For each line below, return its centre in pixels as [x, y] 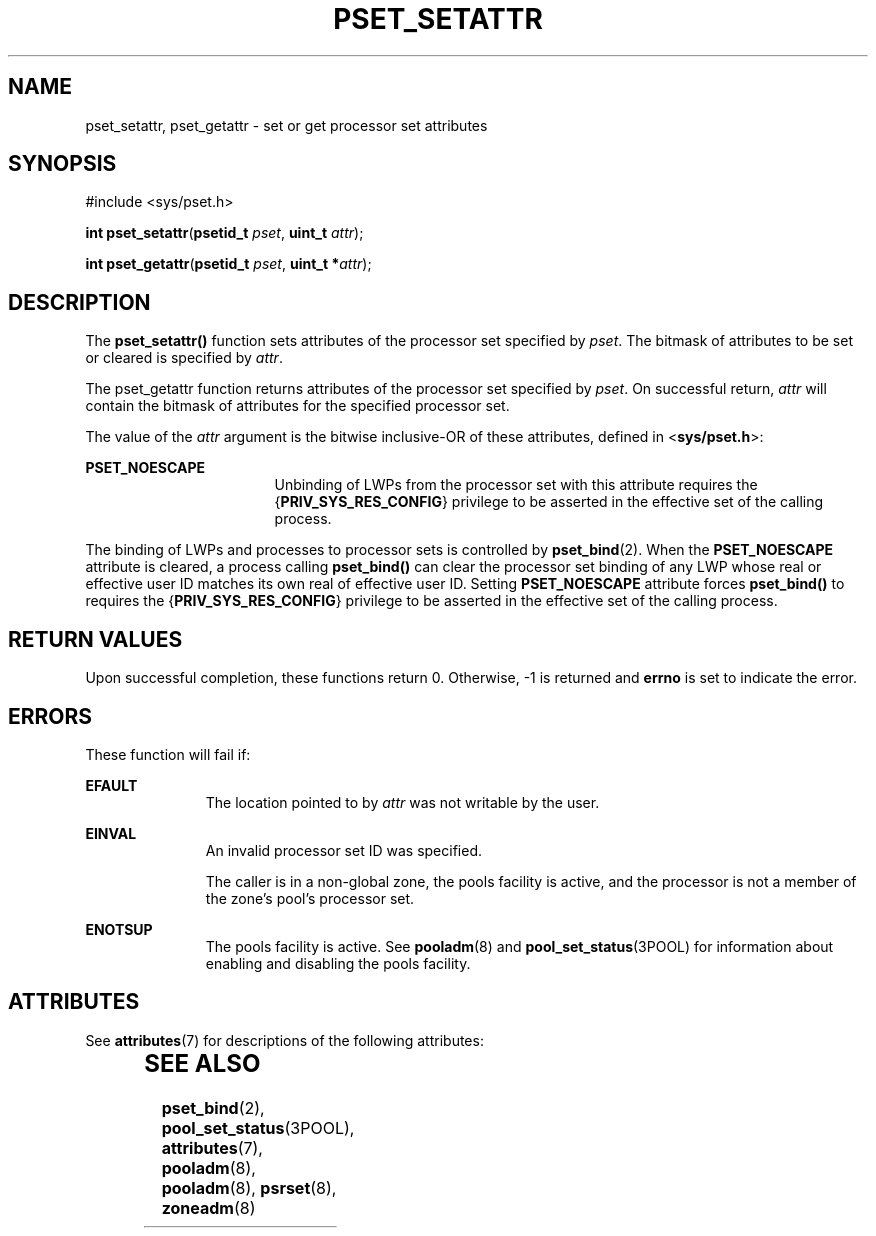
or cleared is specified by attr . [184, 358]
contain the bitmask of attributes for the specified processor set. [297, 406]
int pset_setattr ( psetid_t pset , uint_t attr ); [224, 233]
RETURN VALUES [95, 639]
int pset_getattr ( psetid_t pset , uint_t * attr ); [228, 264]
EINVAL [111, 833]
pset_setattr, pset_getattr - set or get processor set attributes [286, 125]
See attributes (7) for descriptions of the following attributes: [284, 1040]
